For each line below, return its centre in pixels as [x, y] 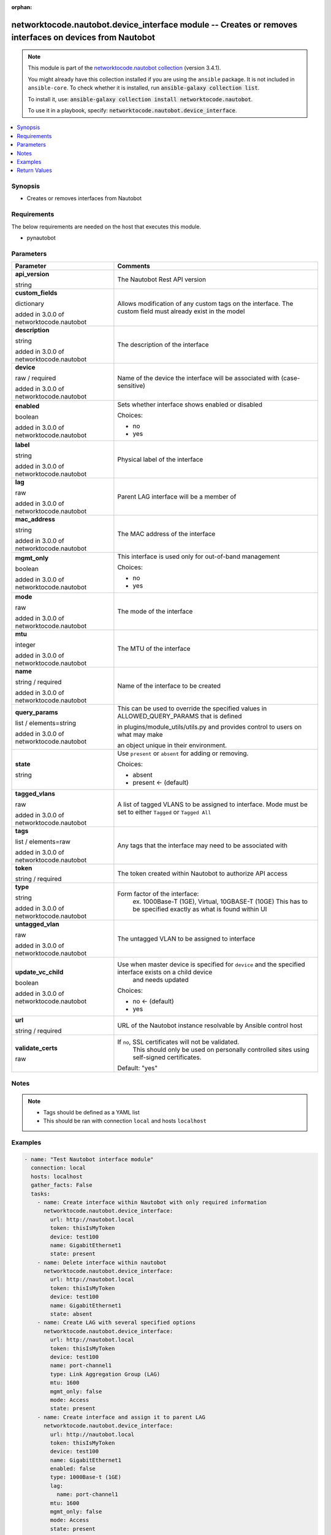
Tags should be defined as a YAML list [92, 1113]
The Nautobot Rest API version [162, 279]
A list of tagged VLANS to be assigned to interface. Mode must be [212, 804]
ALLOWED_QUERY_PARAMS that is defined [180, 717]
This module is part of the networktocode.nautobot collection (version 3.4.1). [124, 68]
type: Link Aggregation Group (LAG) [105, 1374]
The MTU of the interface [154, 649]
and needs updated [161, 980]
